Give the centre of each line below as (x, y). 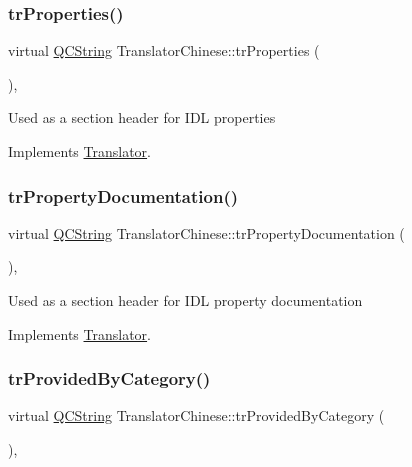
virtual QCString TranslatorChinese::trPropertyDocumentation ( (206, 232)
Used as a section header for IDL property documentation (185, 300)
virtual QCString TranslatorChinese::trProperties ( (164, 50)
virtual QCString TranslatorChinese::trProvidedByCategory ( (196, 415)
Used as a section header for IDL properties (142, 117)
